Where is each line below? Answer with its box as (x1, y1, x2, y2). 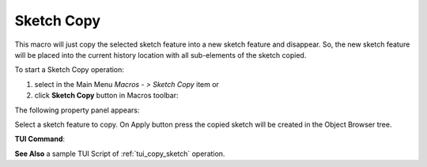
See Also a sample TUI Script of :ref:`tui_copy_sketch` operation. (14, 149, 225, 158)
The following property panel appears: (14, 105, 140, 115)
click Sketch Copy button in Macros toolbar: (34, 91, 179, 101)
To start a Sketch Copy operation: (14, 65, 124, 74)
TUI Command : (14, 135, 66, 144)
